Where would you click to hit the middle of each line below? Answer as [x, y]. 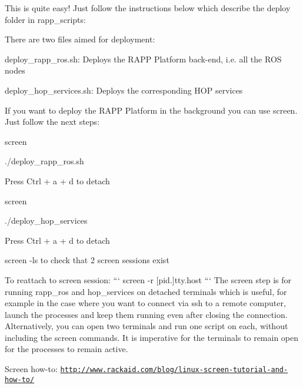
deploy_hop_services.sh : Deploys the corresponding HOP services [124, 90]
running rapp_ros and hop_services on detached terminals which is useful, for [146, 291]
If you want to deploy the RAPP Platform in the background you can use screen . [151, 110]
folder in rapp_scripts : [45, 19]
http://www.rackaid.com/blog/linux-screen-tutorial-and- [174, 370]
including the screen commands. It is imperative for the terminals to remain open [152, 337]
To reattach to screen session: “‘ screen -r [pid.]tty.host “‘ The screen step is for [148, 279]
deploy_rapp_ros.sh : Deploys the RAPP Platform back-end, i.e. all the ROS [143, 59]
